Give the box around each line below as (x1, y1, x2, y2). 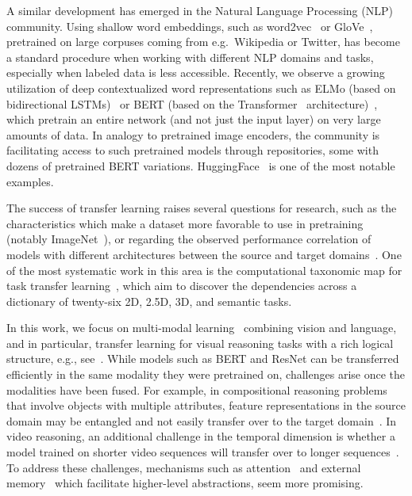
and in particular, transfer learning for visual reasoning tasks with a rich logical (6, 334, 394, 351)
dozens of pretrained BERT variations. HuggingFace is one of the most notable (6, 157, 395, 174)
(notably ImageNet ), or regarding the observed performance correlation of (6, 231, 372, 247)
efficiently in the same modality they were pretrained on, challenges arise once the (6, 366, 405, 383)
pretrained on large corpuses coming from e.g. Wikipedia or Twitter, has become (6, 33, 400, 50)
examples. (6, 173, 54, 189)
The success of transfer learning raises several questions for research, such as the (6, 200, 397, 216)
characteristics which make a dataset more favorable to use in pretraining (6, 215, 364, 231)
